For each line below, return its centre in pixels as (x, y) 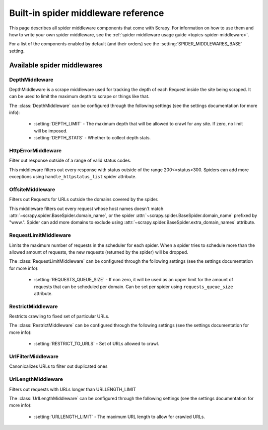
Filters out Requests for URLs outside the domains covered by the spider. (84, 200)
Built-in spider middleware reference (87, 13)
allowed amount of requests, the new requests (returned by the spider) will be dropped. (99, 252)
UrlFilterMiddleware (34, 357)
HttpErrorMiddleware (35, 150)
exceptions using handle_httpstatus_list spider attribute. (73, 177)
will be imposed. (51, 131)
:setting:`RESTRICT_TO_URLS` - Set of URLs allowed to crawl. (97, 344)
